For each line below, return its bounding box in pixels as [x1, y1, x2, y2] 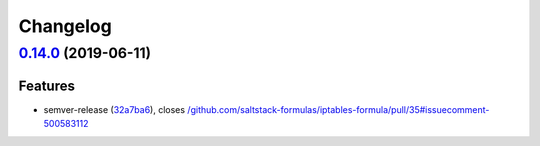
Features [18, 77, 75, 94]
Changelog [18, 15, 112, 37]
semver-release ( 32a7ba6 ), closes [43, 103, 185, 115]
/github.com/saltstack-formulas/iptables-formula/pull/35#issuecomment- [186, 103, 490, 115]
